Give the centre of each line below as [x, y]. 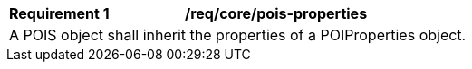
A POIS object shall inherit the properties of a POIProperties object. [238, 35]
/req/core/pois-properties [276, 13]
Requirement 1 [59, 13]
